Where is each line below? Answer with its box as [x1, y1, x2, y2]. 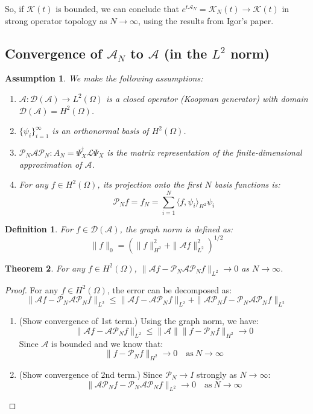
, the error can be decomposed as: [107, 283, 232, 296]
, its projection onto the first [97, 178, 202, 191]
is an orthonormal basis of [52, 124, 149, 137]
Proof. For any [5, 283, 58, 296]
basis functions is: [214, 178, 280, 191]
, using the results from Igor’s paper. [138, 14, 274, 27]
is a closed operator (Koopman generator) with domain [106, 92, 308, 104]
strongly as [197, 368, 237, 380]
